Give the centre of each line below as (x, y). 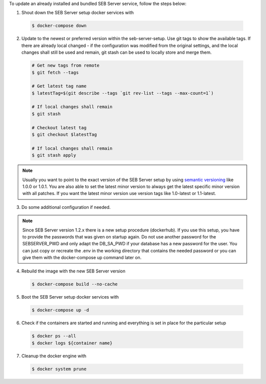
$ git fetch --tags (55, 72)
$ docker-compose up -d (61, 310)
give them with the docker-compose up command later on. (82, 258)
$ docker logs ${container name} (72, 343)
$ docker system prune (59, 369)
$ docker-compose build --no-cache (75, 284)
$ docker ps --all (54, 336)
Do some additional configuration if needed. (66, 207)
